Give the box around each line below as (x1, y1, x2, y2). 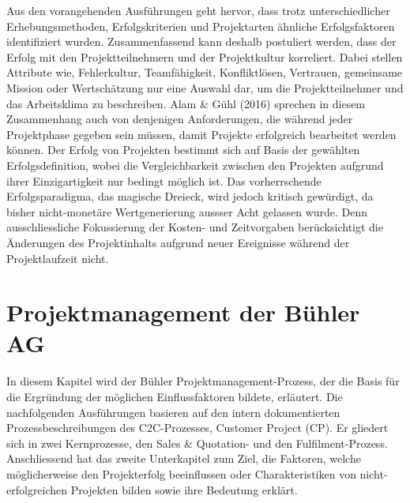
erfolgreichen (6, 481, 68, 497)
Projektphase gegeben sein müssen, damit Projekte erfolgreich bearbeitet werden (6, 126, 397, 142)
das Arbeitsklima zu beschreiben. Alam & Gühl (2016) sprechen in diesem (6, 95, 366, 111)
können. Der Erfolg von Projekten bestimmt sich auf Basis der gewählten (6, 141, 360, 158)
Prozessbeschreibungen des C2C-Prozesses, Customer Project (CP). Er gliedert (6, 419, 389, 436)
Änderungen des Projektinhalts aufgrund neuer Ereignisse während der (6, 234, 350, 250)
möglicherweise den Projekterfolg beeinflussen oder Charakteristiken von (6, 465, 356, 482)
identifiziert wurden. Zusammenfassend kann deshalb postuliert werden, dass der (6, 33, 397, 50)
